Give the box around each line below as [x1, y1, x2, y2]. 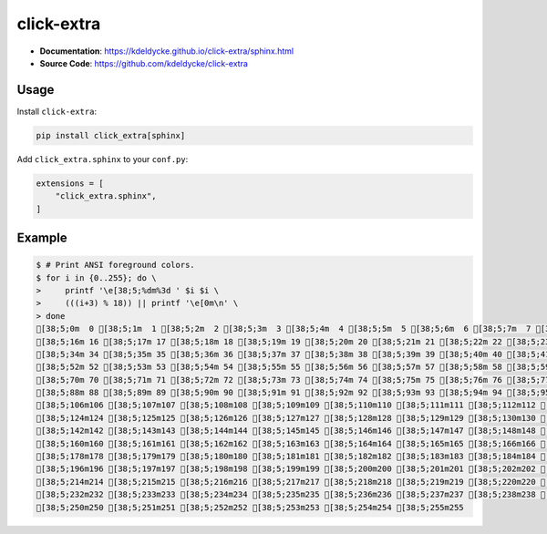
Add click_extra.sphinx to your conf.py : [16, 153, 189, 164]
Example [16, 230, 67, 245]
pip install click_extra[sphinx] [36, 130, 186, 140]
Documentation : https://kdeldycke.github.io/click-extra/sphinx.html [39, 46, 294, 56]
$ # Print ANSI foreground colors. [36, 260, 195, 271]
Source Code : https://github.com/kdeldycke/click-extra [39, 57, 248, 68]
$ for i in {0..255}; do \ [36, 272, 157, 282]
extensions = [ [36, 178, 104, 189]
